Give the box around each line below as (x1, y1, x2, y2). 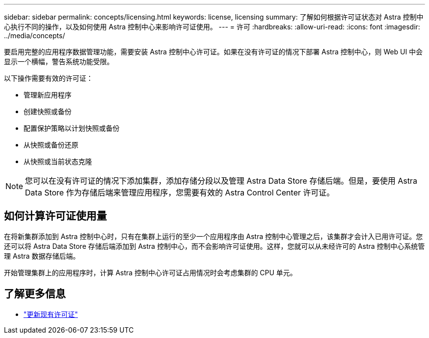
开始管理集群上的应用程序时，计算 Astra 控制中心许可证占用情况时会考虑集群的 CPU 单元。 (4, 268, 297, 277)
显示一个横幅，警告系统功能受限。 (4, 57, 114, 66)
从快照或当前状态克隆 (24, 157, 92, 166)
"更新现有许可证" (24, 310, 78, 318)
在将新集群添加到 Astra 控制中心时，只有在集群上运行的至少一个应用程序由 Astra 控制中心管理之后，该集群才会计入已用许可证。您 (4, 232, 423, 241)
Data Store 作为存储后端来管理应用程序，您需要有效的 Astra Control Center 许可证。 (25, 188, 334, 197)
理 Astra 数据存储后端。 (4, 251, 80, 260)
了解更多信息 (4, 288, 66, 300)
